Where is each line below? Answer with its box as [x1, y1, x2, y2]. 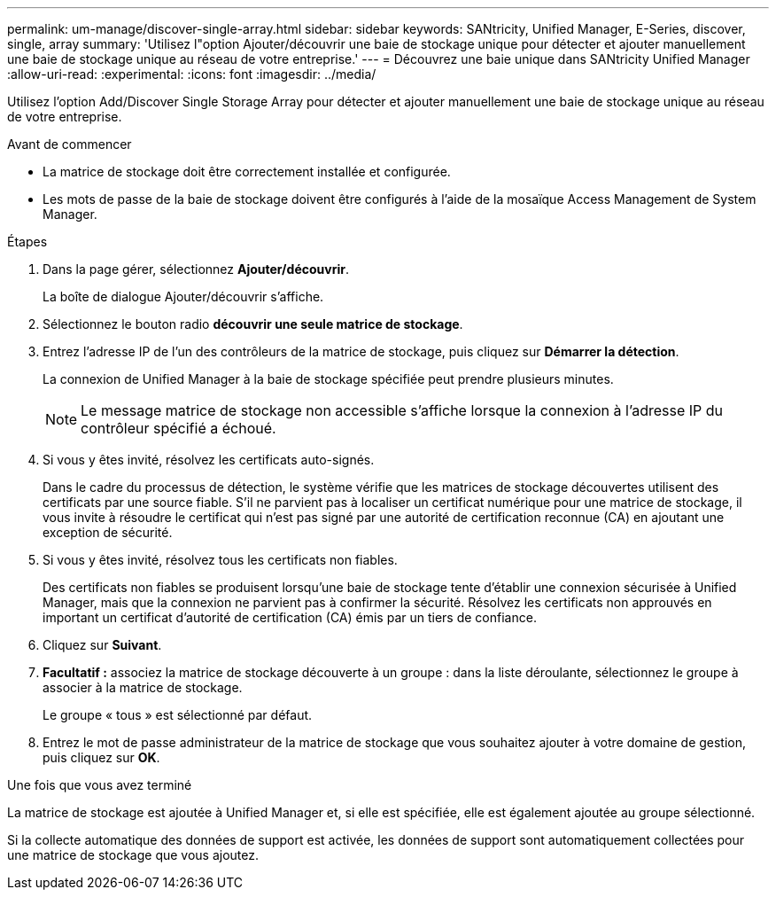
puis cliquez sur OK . [43, 750, 160, 765]
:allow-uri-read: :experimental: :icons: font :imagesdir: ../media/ [7, 66, 376, 82]
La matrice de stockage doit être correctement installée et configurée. [43, 164, 451, 179]
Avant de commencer [7, 136, 132, 152]
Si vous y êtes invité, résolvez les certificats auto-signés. [43, 452, 375, 467]
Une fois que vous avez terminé [7, 777, 192, 792]
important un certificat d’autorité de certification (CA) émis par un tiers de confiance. [43, 610, 537, 625]
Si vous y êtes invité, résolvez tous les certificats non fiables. [43, 552, 398, 567]
